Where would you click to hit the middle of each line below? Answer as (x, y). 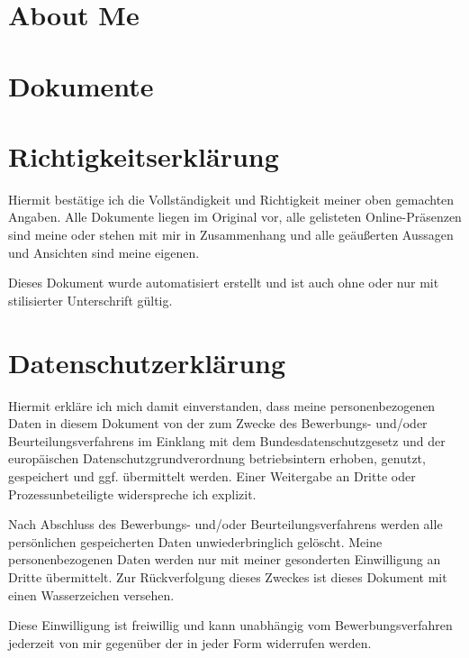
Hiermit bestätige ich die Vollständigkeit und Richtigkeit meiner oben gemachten (231, 199)
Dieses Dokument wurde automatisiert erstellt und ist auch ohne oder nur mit (224, 283)
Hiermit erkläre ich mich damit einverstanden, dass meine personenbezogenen (222, 405)
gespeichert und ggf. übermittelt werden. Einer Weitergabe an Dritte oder (212, 475)
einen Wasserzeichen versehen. (91, 594)
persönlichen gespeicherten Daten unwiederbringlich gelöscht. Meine (195, 541)
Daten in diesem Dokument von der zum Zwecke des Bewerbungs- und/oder (218, 423)
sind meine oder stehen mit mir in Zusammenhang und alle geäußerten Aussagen (231, 235)
